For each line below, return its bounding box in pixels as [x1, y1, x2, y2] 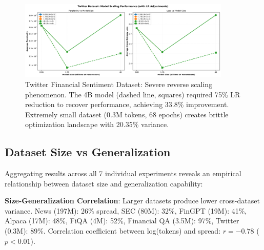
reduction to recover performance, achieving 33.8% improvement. [25, 99, 229, 110]
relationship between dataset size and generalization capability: [5, 178, 203, 189]
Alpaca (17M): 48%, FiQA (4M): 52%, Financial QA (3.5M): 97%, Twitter [5, 215, 239, 226]
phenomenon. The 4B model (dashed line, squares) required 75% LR [25, 89, 240, 99]
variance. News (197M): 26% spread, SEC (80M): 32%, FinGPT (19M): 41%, [5, 205, 247, 216]
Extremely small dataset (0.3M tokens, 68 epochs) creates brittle [25, 109, 229, 119]
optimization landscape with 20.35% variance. [25, 119, 169, 130]
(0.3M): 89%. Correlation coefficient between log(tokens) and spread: [5, 225, 221, 236]
